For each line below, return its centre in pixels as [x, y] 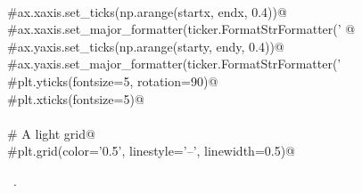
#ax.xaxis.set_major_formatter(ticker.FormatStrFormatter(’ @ [181, 29]
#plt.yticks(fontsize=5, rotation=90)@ [113, 80]
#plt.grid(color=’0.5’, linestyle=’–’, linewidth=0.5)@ [152, 151]
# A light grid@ [51, 133]
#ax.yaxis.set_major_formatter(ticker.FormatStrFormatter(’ [174, 64]
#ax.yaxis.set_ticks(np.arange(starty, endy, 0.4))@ [146, 46]
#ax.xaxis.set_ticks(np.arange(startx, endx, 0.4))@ [147, 11]
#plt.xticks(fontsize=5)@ [76, 98]
